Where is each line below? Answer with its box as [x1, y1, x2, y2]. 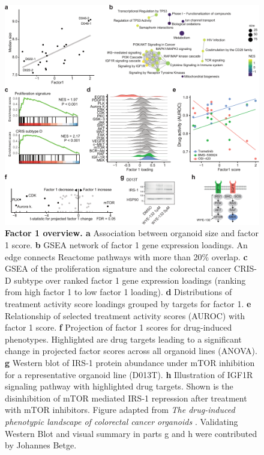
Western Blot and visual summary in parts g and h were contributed [5, 427, 257, 439]
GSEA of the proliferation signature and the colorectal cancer [5, 262, 232, 275]
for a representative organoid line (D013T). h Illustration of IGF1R [5, 368, 253, 380]
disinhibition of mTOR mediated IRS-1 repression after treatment [5, 391, 247, 404]
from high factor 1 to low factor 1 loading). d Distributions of [5, 286, 232, 298]
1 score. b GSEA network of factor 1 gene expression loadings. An [5, 239, 248, 251]
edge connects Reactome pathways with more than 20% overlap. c [5, 250, 248, 263]
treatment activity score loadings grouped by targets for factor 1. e [5, 297, 251, 310]
